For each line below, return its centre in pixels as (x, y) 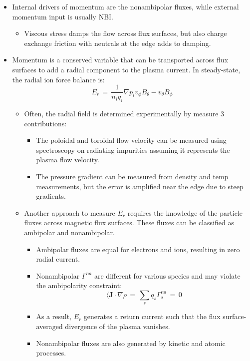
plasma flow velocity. (68, 160)
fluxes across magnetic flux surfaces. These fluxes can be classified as (129, 222)
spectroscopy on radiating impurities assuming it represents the (133, 150)
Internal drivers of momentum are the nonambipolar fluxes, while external (125, 6)
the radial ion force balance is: (58, 79)
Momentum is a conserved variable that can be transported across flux (120, 60)
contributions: (45, 123)
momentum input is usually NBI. (63, 16)
